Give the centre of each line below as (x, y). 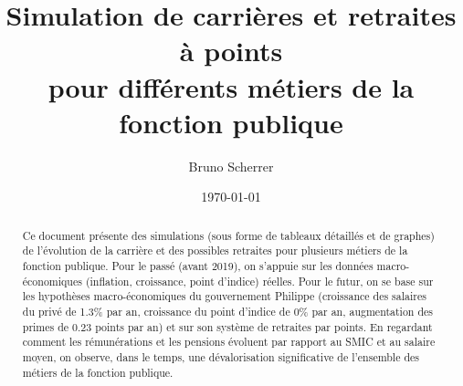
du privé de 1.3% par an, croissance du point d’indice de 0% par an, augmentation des (228, 311)
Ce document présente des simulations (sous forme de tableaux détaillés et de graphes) (228, 235)
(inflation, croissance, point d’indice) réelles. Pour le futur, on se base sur (259, 281)
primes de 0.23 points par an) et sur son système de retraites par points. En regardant (227, 326)
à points (231, 51)
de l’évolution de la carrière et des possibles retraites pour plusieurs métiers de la (215, 250)
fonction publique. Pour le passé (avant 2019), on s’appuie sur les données (198, 265)
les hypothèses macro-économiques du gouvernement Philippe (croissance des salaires (224, 296)
